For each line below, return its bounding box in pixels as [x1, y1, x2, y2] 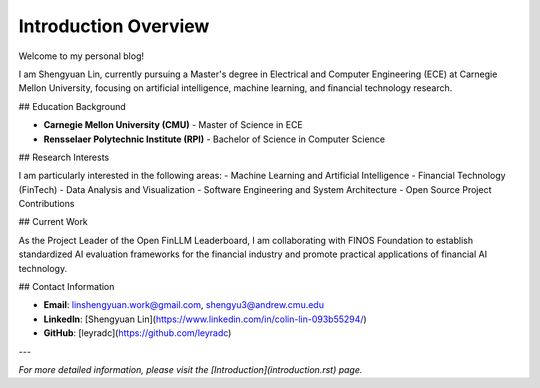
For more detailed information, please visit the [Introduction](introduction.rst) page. [18, 363, 363, 375]
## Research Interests [18, 151, 110, 163]
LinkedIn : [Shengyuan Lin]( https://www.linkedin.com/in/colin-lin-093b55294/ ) [43, 313, 367, 325]
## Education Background [18, 100, 127, 112]
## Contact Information [18, 281, 115, 293]
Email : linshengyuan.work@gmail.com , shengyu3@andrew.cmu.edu [43, 299, 325, 311]
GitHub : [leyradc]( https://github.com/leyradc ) [43, 327, 232, 339]
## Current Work [18, 216, 89, 228]
